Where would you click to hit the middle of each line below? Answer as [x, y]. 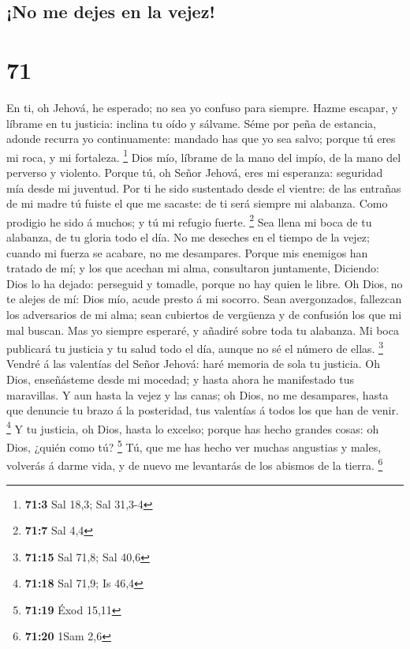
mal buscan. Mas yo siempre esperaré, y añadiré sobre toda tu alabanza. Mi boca [203, 330]
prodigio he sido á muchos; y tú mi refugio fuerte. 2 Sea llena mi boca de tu [189, 220]
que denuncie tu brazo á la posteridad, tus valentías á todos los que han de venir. [203, 410]
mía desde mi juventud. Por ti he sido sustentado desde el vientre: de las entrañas [204, 188]
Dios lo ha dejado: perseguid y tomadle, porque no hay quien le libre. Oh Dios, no [205, 283]
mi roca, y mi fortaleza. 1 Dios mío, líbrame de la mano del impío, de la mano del [204, 156]
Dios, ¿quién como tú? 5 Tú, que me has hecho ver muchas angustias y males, [194, 446]
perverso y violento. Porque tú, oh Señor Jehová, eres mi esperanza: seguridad [195, 172]
